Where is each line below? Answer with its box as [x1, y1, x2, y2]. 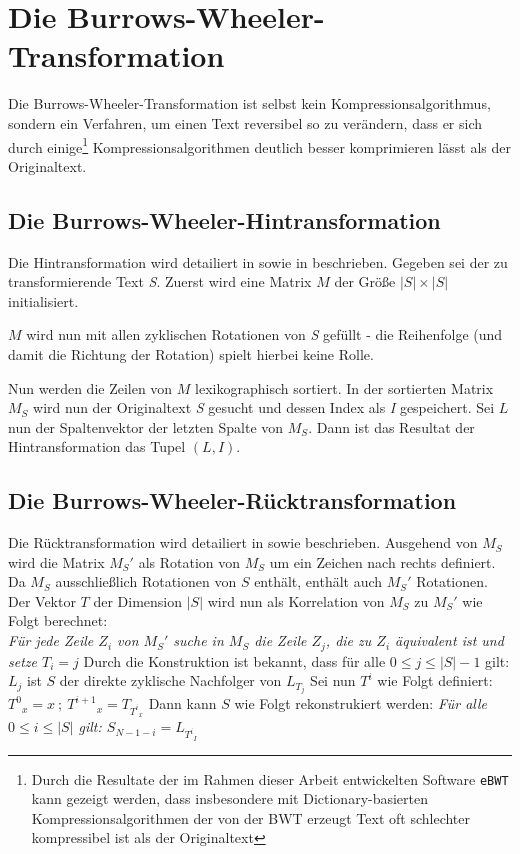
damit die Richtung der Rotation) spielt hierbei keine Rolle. [8, 343, 374, 364]
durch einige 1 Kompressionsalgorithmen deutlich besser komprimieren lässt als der [8, 133, 511, 157]
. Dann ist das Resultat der [308, 416, 475, 437]
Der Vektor [8, 590, 76, 611]
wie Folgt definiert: [377, 670, 493, 691]
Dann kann [148, 693, 217, 714]
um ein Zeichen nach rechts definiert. [269, 551, 496, 572]
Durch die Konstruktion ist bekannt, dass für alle [83, 650, 386, 671]
